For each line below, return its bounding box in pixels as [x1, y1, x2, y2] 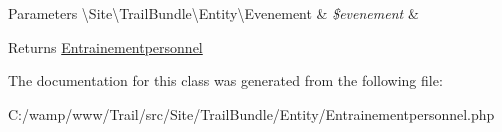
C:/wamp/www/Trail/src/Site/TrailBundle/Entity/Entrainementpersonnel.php [8, 103, 495, 124]
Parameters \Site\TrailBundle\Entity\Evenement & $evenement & [8, 3, 419, 23]
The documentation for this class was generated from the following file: [8, 70, 443, 91]
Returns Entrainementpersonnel [8, 36, 203, 57]
